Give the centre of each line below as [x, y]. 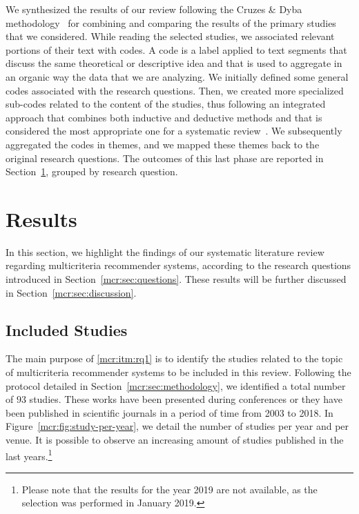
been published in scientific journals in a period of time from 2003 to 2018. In [169, 412]
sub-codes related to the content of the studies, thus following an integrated [166, 104]
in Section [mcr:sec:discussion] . [71, 292]
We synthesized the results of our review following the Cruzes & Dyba [154, 9]
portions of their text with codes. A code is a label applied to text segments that [176, 49]
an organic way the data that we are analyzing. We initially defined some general [177, 76]
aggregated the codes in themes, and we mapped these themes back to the [163, 144]
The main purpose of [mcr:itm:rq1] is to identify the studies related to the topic [174, 358]
